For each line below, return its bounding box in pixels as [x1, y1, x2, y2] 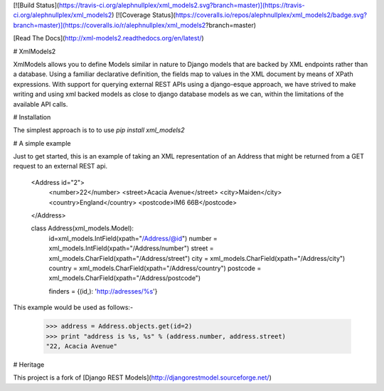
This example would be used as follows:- [13, 303, 134, 312]
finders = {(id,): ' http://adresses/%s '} [48, 286, 158, 295]
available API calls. [13, 100, 68, 108]
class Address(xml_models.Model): [31, 224, 134, 232]
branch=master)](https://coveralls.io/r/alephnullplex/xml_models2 [13, 21, 206, 29]
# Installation [13, 112, 51, 121]
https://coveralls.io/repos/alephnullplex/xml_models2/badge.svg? [175, 11, 368, 19]
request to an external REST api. [13, 162, 108, 171]
